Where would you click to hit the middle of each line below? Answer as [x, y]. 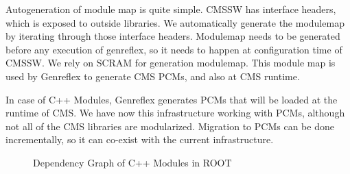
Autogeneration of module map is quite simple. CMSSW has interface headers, [171, 9]
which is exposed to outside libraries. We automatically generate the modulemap [175, 22]
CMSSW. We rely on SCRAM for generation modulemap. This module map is [171, 63]
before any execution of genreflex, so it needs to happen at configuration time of [174, 49]
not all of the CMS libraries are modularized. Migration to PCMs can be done [170, 126]
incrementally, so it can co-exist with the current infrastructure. [140, 139]
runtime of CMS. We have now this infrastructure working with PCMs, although [175, 113]
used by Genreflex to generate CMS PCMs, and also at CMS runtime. [153, 76]
